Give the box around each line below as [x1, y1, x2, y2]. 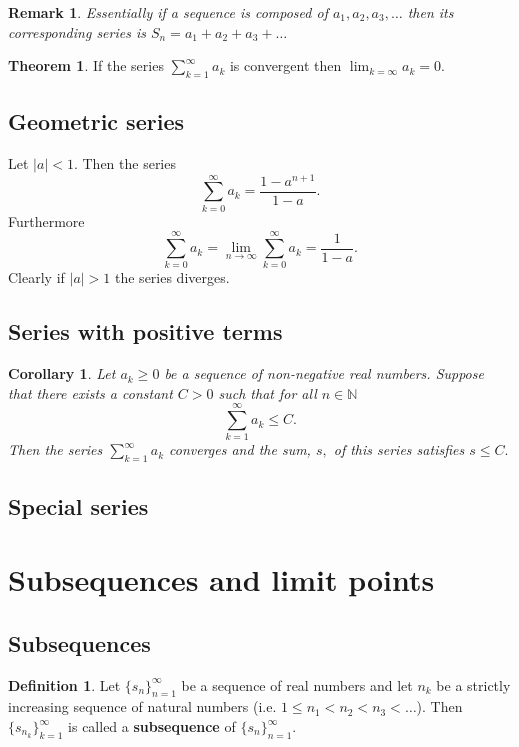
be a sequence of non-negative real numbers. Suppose [164, 363, 484, 384]
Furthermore [8, 210, 85, 231]
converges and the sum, [169, 439, 311, 460]
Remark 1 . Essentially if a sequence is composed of [8, 2, 328, 22]
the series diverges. [115, 267, 230, 288]
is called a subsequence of [68, 716, 236, 737]
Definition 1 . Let [8, 674, 121, 695]
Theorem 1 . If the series [8, 55, 164, 76]
